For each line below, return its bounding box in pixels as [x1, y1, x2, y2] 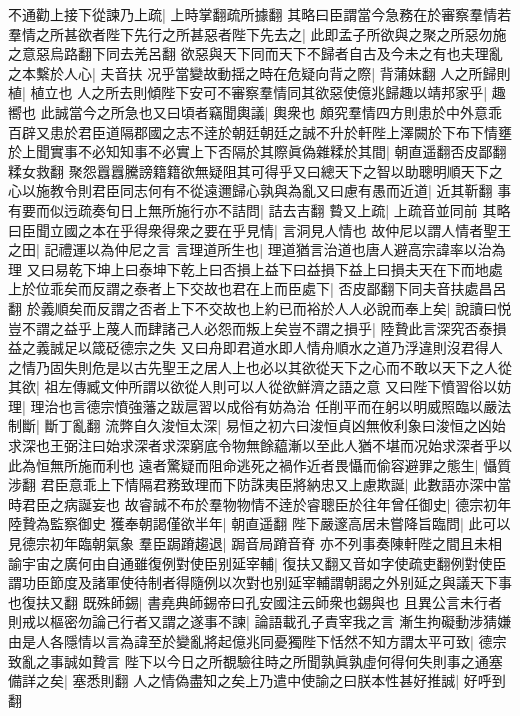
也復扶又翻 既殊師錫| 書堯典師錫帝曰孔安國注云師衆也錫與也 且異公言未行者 [8, 591, 502, 612]
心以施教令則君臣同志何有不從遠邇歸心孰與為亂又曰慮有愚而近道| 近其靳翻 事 [8, 180, 512, 201]
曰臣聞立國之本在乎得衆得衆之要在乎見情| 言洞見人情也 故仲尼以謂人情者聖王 [8, 219, 512, 240]
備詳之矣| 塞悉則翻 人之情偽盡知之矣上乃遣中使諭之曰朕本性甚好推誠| [8, 670, 460, 691]
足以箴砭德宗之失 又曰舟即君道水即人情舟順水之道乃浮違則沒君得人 [63, 337, 503, 358]
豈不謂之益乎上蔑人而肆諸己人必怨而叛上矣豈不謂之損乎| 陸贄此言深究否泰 [8, 317, 493, 338]
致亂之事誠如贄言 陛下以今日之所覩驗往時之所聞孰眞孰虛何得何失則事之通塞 [8, 650, 503, 671]
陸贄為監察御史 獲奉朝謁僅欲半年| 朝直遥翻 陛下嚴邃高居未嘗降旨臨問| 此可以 [8, 513, 511, 534]
